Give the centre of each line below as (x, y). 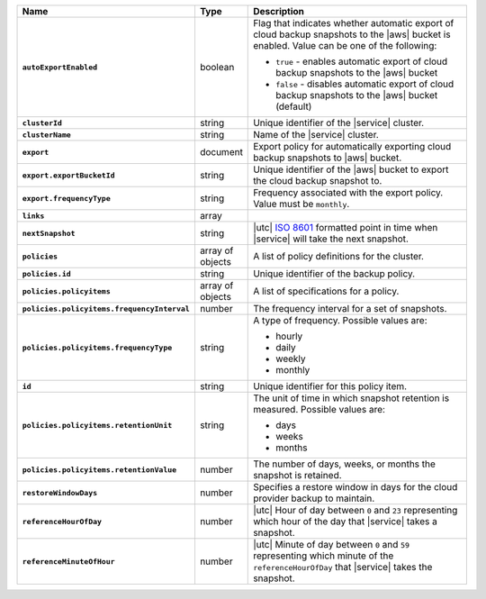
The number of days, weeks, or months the (345, 464)
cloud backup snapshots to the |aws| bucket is (352, 34)
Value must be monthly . (301, 204)
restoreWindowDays (60, 492)
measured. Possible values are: (319, 409)
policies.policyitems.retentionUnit (97, 425)
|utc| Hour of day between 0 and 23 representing (355, 510)
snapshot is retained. (297, 475)
